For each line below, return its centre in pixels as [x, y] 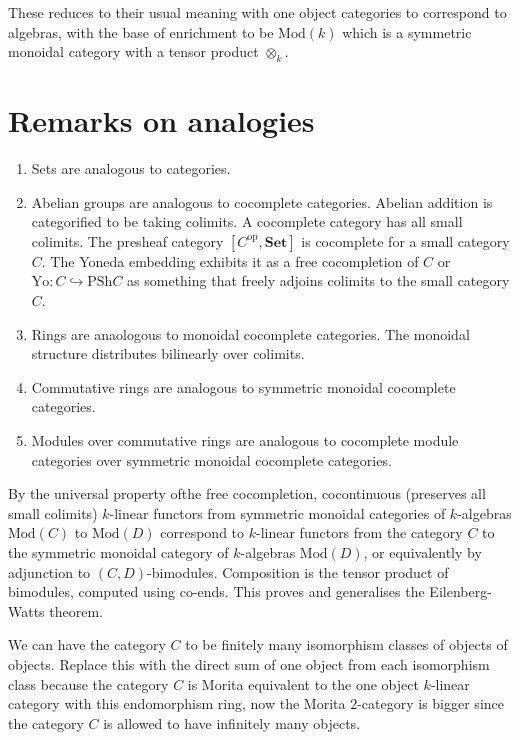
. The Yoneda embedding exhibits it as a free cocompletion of [230, 260]
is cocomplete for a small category [405, 240]
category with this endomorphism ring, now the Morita [177, 703]
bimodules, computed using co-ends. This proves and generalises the [216, 591]
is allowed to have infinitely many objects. [232, 722]
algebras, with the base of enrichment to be [141, 31]
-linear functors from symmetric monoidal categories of [277, 512]
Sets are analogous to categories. [131, 168]
